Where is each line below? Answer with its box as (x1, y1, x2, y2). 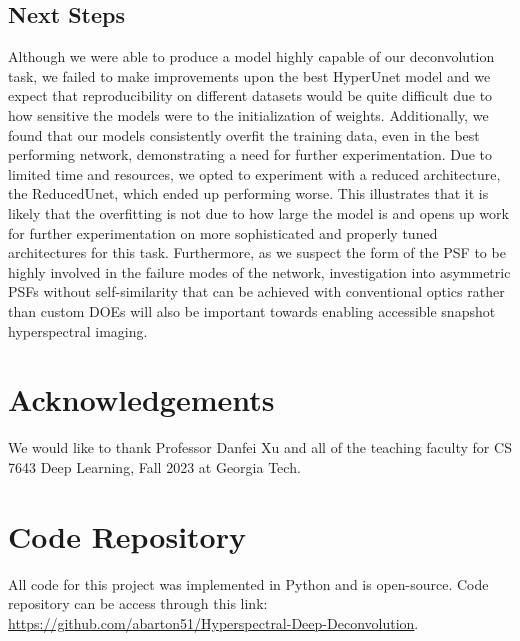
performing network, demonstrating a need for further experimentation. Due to (8, 144, 493, 165)
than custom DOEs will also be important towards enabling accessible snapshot (8, 300, 496, 321)
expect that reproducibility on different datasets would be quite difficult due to (8, 85, 493, 106)
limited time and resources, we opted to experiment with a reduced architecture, (8, 163, 501, 184)
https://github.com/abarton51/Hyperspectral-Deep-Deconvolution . (8, 612, 419, 633)
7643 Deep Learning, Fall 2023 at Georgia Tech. (8, 456, 301, 477)
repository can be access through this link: (8, 593, 268, 614)
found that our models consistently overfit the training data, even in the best (8, 124, 480, 145)
